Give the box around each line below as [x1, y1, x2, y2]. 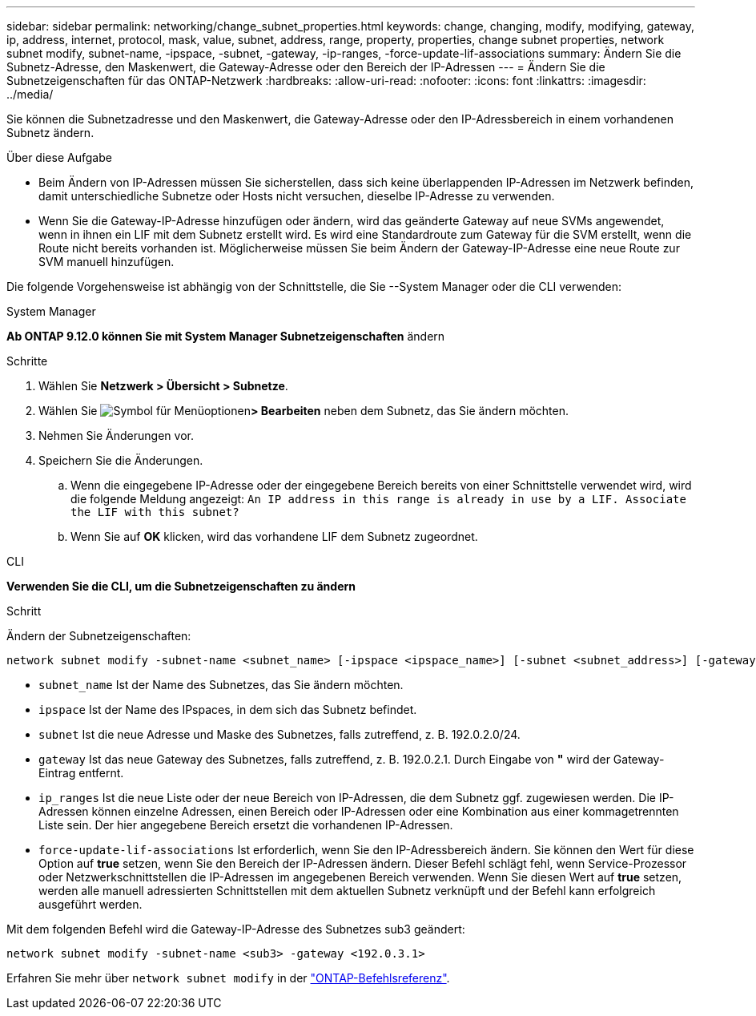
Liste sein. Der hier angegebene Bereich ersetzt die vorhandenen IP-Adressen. [38, 818, 453, 832]
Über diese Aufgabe [6, 151, 112, 164]
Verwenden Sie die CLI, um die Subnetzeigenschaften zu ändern [6, 579, 356, 593]
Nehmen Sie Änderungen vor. [38, 429, 194, 442]
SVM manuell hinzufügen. [38, 255, 175, 268]
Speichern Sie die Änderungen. [38, 454, 203, 467]
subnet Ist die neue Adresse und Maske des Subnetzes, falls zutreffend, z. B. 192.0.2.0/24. [38, 728, 521, 741]
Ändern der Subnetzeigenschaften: [6, 629, 191, 643]
